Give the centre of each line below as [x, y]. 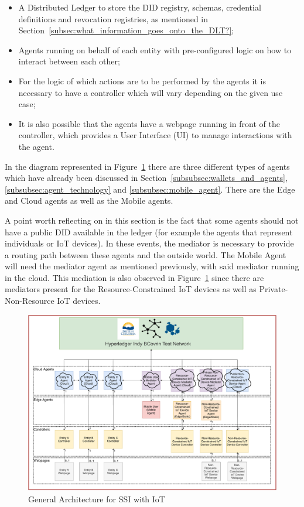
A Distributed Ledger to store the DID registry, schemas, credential [140, 7]
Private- [274, 289]
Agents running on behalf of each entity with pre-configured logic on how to [155, 49]
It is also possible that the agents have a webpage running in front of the [149, 123]
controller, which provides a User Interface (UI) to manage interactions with [155, 135]
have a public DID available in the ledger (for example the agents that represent [149, 232]
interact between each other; [69, 61]
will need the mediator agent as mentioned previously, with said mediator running [152, 266]
